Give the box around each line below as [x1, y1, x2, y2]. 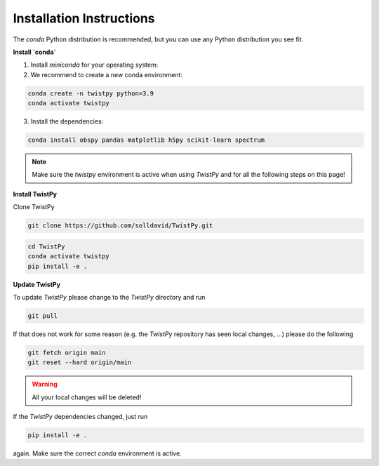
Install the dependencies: [30, 117, 104, 126]
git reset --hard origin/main [27, 359, 132, 366]
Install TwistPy [13, 189, 58, 198]
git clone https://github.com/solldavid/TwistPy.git [27, 222, 213, 229]
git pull [27, 312, 58, 319]
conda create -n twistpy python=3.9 [27, 89, 154, 98]
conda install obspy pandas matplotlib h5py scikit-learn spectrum [27, 136, 265, 144]
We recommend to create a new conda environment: [30, 70, 182, 79]
